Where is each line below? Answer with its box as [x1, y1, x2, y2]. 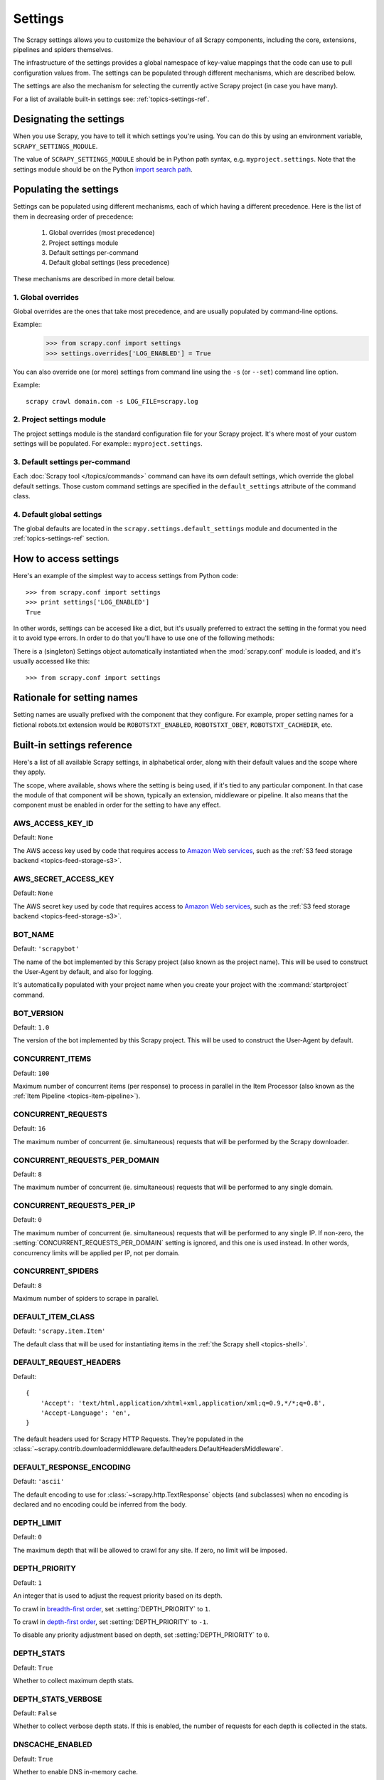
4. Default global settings [13, 509, 102, 519]
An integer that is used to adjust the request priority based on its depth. [13, 1591, 223, 1600]
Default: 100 [13, 1069, 50, 1077]
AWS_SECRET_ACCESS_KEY [13, 874, 114, 884]
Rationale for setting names [13, 691, 139, 704]
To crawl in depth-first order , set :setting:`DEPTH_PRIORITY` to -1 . [13, 1617, 209, 1626]
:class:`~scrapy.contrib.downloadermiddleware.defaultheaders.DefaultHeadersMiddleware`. [13, 1445, 284, 1453]
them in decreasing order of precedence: [13, 212, 134, 221]
